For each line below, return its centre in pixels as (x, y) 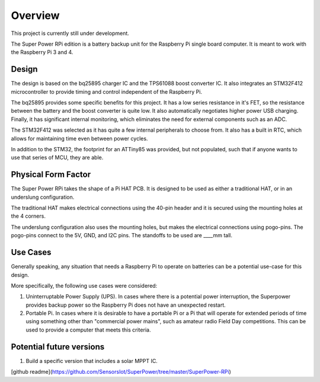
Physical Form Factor (51, 175)
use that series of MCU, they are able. (57, 158)
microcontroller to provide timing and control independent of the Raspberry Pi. (107, 91)
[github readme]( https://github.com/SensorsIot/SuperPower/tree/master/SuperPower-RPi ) (121, 372)
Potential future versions (58, 347)
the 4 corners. (28, 216)
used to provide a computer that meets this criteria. (88, 330)
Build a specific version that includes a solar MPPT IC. (92, 361)
